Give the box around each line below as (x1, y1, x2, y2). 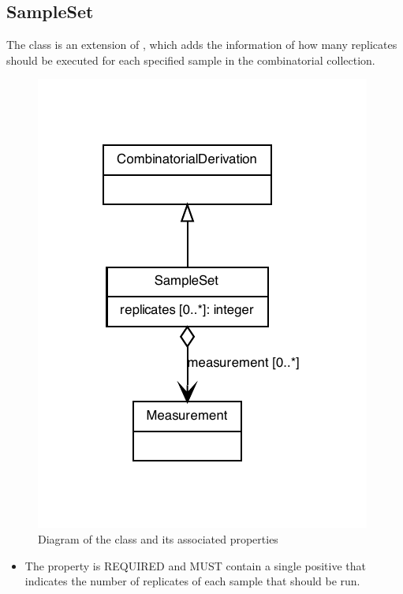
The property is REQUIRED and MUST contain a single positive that (24, 557, 366, 573)
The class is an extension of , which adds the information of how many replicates (6, 36, 397, 53)
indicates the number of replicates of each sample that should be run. (24, 573, 360, 589)
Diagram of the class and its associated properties (38, 530, 278, 547)
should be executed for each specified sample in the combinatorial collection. (6, 51, 375, 68)
